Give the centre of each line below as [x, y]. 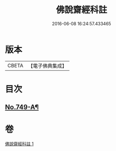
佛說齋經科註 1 [19, 144]
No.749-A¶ [22, 107]
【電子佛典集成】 [47, 66]
